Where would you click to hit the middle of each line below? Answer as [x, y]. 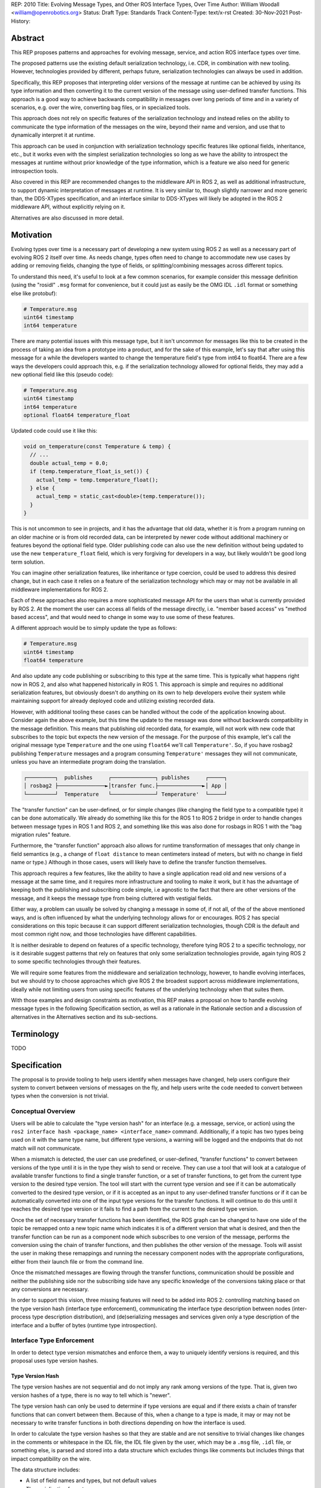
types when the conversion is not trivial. [60, 1096]
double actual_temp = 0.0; [69, 463]
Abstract [28, 38]
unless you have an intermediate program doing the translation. [89, 762]
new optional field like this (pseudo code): [62, 374]
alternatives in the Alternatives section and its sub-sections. [84, 1017]
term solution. [28, 562]
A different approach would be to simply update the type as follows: [94, 628]
